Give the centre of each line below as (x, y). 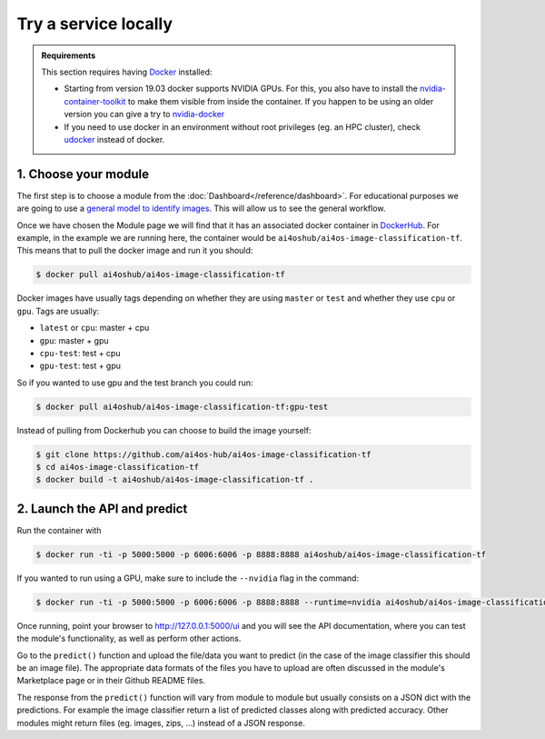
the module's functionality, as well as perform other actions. (129, 639)
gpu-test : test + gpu (80, 366)
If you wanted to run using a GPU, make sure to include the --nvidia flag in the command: (188, 578)
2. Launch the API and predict (102, 509)
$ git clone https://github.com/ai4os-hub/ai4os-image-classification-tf (203, 454)
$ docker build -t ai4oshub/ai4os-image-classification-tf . (175, 480)
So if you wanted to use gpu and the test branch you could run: (135, 383)
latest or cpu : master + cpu (94, 328)
